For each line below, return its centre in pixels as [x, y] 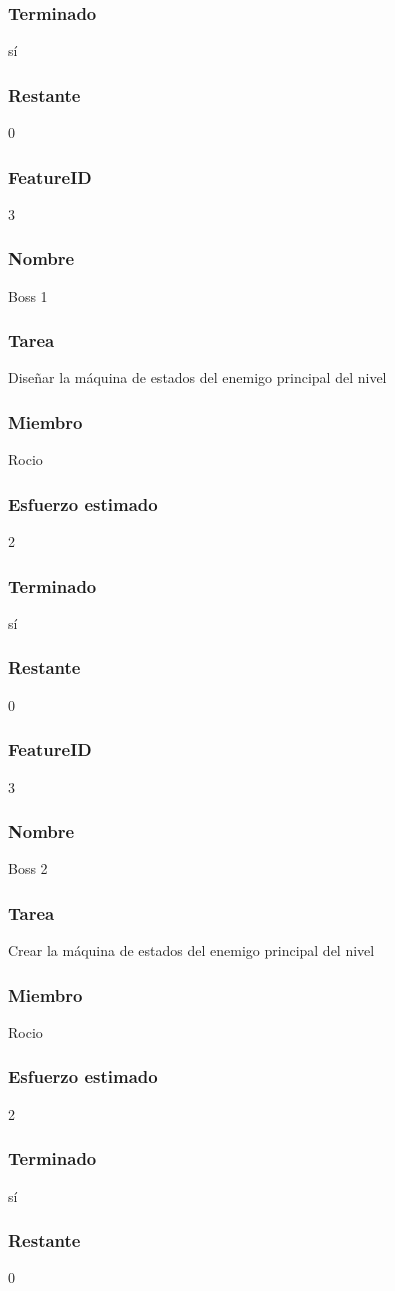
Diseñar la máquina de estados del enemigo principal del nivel [197, 377]
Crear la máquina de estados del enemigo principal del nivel [191, 950]
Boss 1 [28, 295]
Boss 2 [28, 868]
